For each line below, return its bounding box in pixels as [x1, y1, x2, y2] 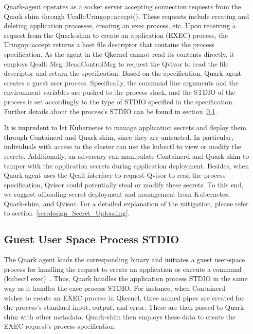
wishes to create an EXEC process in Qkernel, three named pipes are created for [4, 292, 244, 302]
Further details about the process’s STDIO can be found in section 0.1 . [4, 106, 217, 116]
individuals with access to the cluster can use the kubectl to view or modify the [4, 141, 241, 151]
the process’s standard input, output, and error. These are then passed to [4, 302, 223, 312]
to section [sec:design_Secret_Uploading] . [4, 208, 130, 218]
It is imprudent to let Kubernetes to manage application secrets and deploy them [4, 122, 246, 133]
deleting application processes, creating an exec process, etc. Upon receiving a [4, 20, 236, 31]
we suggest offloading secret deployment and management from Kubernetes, [4, 189, 230, 199]
